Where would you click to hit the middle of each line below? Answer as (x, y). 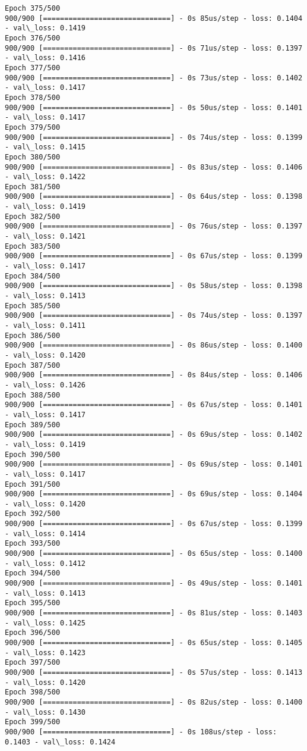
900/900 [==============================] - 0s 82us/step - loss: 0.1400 (154, 702)
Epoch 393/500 (33, 544)
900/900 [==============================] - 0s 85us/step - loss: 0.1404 (154, 18)
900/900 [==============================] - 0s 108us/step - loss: (141, 732)
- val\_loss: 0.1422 (45, 177)
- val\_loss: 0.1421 (45, 237)
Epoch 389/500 (33, 425)
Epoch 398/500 (33, 692)
